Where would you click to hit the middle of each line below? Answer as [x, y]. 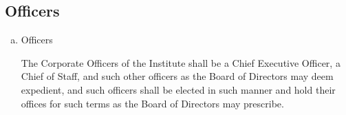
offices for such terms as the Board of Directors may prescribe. [152, 103]
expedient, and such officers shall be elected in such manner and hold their [178, 89]
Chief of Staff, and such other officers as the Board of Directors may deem [177, 76]
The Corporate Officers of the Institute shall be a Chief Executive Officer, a [181, 62]
